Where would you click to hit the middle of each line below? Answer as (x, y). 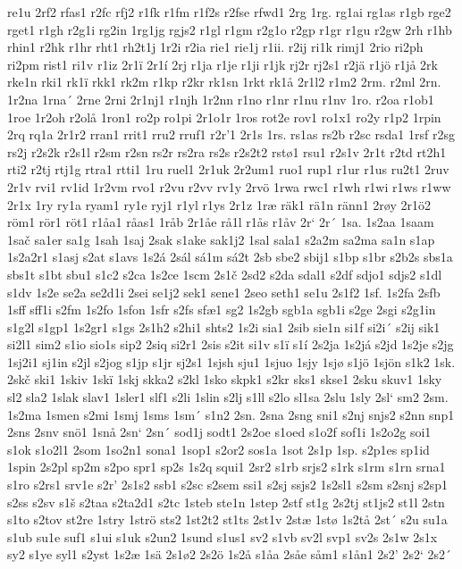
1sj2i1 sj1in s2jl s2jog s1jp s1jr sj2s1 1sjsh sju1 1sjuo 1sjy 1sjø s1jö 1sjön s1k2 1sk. (231, 361)
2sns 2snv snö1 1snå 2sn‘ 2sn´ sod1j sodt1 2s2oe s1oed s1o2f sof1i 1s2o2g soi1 (219, 432)
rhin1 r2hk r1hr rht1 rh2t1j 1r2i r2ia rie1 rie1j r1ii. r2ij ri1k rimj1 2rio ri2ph (215, 47)
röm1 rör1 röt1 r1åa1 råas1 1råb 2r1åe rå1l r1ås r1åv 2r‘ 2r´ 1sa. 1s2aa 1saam (221, 222)
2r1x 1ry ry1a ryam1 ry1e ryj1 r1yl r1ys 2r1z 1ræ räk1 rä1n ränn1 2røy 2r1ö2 (219, 204)
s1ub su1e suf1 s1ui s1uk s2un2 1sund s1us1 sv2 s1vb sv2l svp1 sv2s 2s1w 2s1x (223, 536)
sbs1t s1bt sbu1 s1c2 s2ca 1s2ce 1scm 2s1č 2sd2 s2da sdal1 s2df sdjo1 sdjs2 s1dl (225, 274)
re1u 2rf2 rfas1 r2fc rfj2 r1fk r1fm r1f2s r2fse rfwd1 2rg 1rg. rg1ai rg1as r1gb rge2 (229, 12)
